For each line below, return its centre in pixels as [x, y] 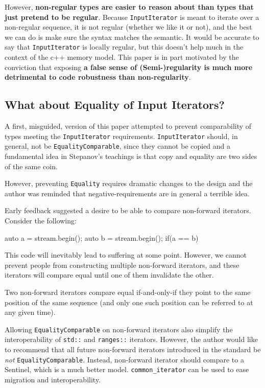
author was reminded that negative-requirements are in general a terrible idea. [127, 193]
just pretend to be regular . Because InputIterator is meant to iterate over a [132, 17]
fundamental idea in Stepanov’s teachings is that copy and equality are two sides [131, 156]
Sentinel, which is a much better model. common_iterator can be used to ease [127, 369]
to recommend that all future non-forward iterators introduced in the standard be [133, 349]
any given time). [30, 312]
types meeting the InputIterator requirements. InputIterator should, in [121, 136]
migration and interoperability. [53, 379]
